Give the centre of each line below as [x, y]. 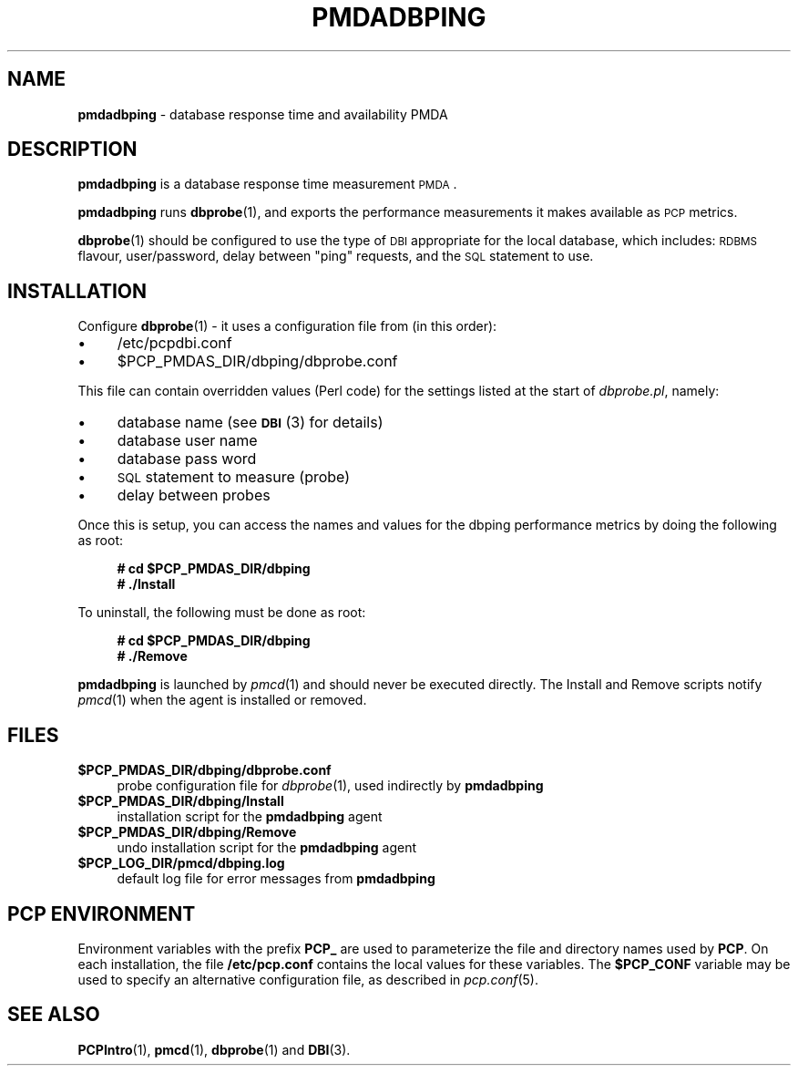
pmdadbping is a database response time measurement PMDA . [267, 184]
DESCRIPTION [72, 150]
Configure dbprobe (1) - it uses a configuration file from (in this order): [287, 326]
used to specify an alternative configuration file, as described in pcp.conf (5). [308, 979]
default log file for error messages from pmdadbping [276, 879]
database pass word [187, 459]
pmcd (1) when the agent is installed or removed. [222, 700]
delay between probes [194, 495]
